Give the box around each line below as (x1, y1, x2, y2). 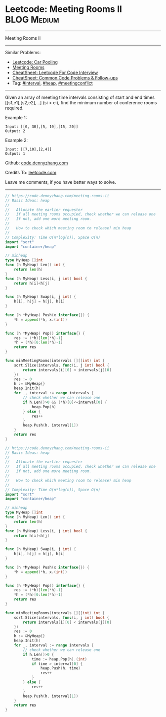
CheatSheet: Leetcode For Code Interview (12, 70, 98, 75)
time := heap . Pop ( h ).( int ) (31, 656, 87, 661)
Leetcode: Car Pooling (12, 59, 58, 65)
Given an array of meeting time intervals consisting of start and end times (5, 94, 155, 100)
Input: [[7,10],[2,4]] (5, 146, 52, 152)
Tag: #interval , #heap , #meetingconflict (12, 80, 93, 86)
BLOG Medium (5, 14, 59, 25)
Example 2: (5, 137, 28, 143)
